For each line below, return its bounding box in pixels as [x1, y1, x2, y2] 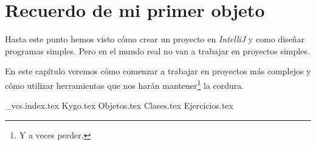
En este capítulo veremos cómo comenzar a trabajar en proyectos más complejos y [5, 65, 311, 77]
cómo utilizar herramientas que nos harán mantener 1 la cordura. [5, 77, 244, 91]
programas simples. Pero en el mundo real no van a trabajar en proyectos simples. [5, 44, 310, 57]
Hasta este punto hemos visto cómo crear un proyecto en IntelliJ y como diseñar [5, 33, 305, 45]
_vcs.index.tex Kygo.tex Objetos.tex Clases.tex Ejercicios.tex [5, 99, 233, 112]
